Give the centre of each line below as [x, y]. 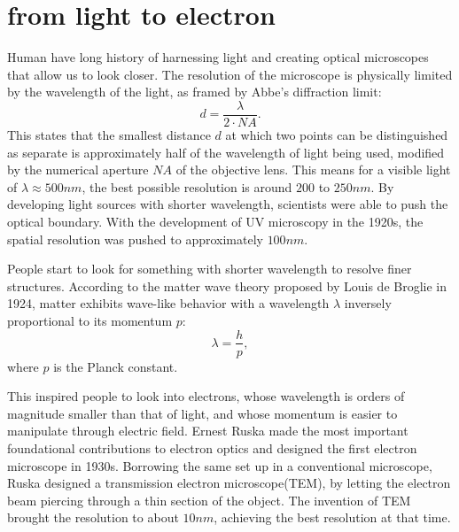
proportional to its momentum [90, 320]
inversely [368, 303]
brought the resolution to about [93, 517]
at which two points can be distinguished [337, 134]
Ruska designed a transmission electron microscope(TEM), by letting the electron [229, 483]
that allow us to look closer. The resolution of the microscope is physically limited [230, 74]
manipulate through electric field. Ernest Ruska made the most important [208, 431]
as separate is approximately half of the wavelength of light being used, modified [226, 152]
